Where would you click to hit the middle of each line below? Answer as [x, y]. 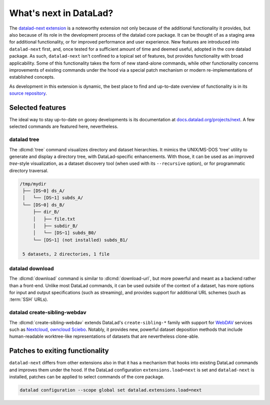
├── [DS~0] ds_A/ [44, 191]
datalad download [32, 268]
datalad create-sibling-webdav [48, 312]
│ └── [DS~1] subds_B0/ [65, 233]
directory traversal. [29, 170]
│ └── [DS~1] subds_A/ [53, 198]
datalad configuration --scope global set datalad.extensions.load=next [111, 390]
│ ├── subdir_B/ [55, 226]
